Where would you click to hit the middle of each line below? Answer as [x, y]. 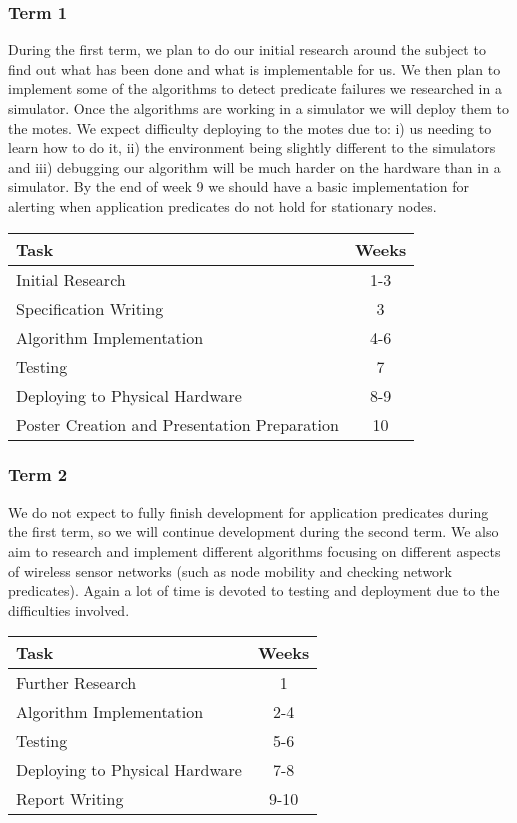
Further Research [76, 683]
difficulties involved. [69, 609]
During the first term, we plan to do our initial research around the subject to [247, 49]
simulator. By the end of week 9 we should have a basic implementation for [238, 186]
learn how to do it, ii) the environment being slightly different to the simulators [252, 147]
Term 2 [38, 474]
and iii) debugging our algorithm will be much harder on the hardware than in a [254, 166]
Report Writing [70, 799]
